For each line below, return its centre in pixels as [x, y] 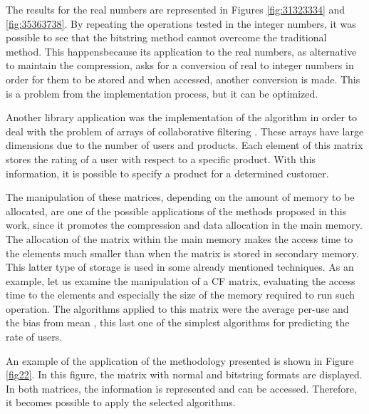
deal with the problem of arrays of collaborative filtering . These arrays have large [185, 131]
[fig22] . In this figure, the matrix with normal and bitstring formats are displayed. [184, 374]
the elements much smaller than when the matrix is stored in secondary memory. [182, 253]
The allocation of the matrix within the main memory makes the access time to [180, 238]
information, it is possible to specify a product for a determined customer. [167, 173]
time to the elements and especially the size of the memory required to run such [181, 295]
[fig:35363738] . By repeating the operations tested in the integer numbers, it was [181, 23]
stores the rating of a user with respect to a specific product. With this [161, 159]
